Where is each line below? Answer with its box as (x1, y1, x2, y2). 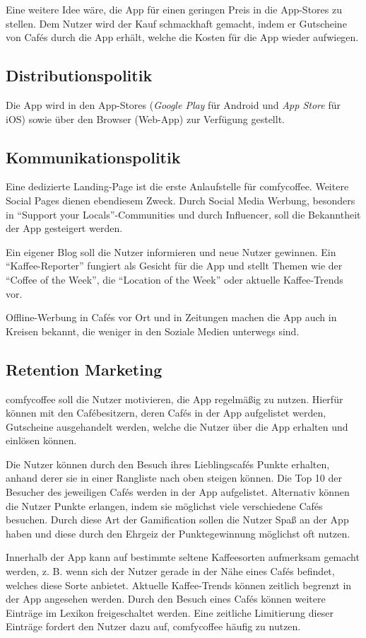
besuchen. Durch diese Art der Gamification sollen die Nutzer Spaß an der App (6, 512, 349, 527)
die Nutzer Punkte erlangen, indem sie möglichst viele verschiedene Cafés (6, 498, 323, 513)
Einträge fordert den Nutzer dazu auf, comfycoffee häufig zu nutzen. (6, 619, 301, 634)
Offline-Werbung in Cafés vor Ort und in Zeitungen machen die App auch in (6, 310, 337, 325)
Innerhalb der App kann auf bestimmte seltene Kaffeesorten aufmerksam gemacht (6, 550, 360, 564)
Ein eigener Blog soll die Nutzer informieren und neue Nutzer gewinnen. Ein (6, 244, 336, 259)
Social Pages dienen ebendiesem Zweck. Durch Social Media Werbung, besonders (6, 192, 355, 207)
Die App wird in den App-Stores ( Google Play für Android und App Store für (6, 97, 341, 112)
